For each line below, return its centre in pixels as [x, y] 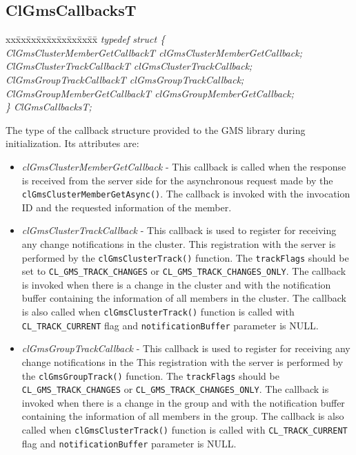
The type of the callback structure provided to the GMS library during [156, 129]
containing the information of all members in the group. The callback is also [183, 416]
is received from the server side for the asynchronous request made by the [177, 180]
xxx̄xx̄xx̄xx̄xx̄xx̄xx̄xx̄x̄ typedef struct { [86, 39]
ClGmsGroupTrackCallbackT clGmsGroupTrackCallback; [125, 79]
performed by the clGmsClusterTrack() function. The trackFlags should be [185, 257]
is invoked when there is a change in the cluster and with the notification [176, 284]
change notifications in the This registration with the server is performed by [182, 361]
